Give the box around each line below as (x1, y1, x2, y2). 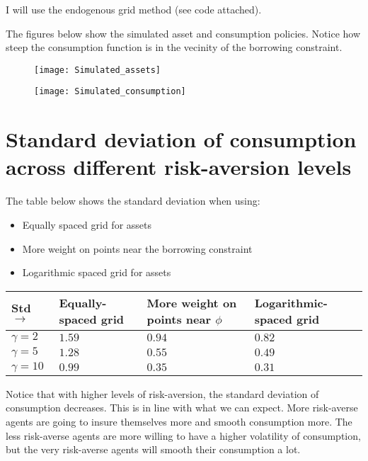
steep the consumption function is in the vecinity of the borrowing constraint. (6, 40, 343, 55)
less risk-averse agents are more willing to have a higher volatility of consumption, (6, 428, 361, 443)
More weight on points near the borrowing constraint (22, 241, 253, 256)
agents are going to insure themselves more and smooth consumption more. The (6, 414, 352, 428)
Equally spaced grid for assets (22, 217, 151, 232)
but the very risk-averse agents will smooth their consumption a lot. (6, 442, 301, 457)
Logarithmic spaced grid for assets (22, 265, 171, 280)
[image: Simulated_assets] (34, 64, 161, 75)
